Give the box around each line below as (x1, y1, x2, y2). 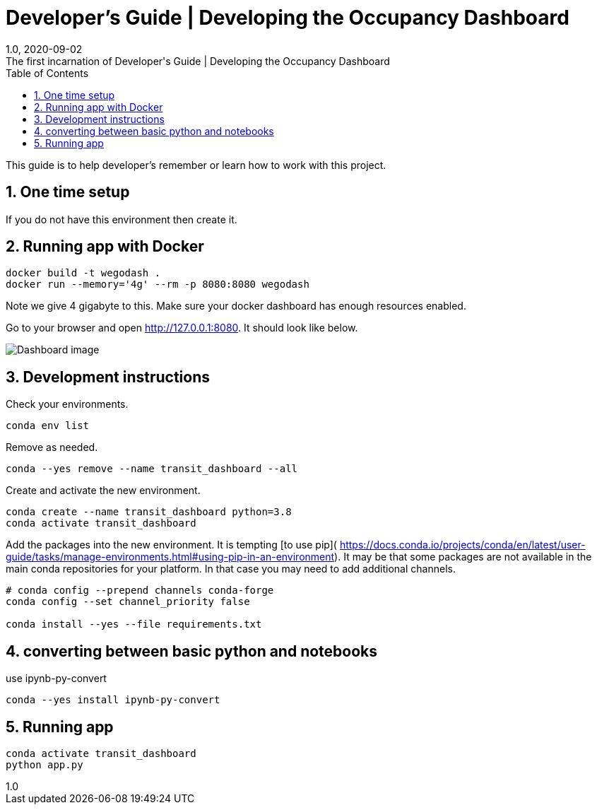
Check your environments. (6, 398, 129, 411)
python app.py (6, 758, 83, 770)
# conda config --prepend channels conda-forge (6, 585, 274, 597)
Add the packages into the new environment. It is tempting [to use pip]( (6, 539, 337, 551)
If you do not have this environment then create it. (6, 213, 237, 225)
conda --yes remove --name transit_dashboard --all (6, 463, 298, 475)
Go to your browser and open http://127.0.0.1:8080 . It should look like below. (6, 322, 358, 334)
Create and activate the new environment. (6, 484, 201, 497)
